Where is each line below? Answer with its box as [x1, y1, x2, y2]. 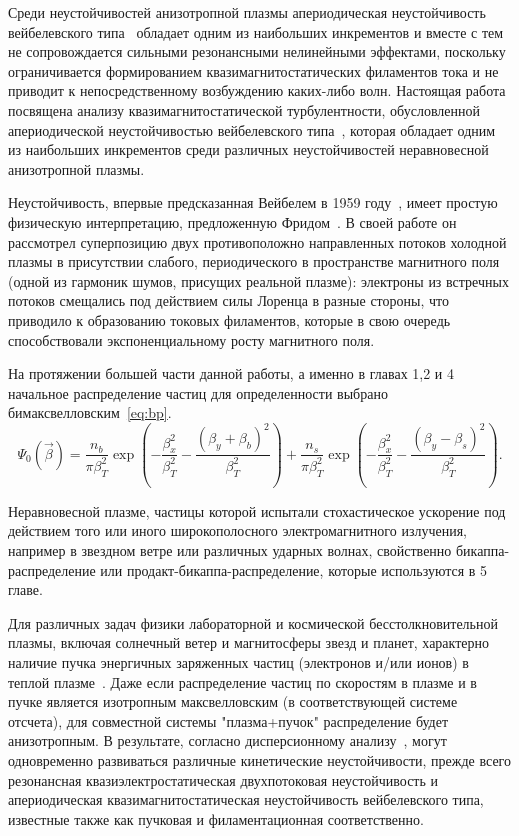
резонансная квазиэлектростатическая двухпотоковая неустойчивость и [8, 769, 439, 790]
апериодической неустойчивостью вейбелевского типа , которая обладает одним [8, 119, 496, 140]
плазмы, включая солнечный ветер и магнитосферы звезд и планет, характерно [8, 632, 490, 653]
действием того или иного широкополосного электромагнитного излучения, [8, 520, 467, 541]
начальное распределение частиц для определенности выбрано [8, 382, 388, 403]
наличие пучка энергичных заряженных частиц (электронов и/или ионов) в [8, 651, 469, 672]
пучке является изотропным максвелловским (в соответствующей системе [8, 691, 458, 712]
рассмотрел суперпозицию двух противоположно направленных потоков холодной [8, 231, 507, 252]
